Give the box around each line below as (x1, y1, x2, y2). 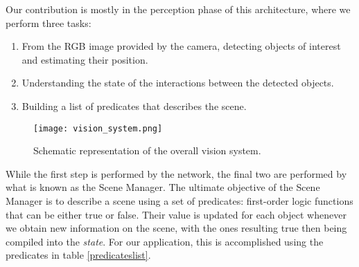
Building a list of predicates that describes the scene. (21, 98, 247, 113)
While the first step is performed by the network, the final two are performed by (6, 166, 347, 181)
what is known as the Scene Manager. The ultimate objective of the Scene (6, 180, 320, 194)
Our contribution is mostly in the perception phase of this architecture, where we (6, 2, 351, 16)
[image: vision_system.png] (33, 123, 163, 133)
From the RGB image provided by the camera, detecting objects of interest (21, 39, 341, 53)
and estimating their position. (21, 52, 148, 66)
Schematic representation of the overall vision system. (33, 143, 261, 158)
